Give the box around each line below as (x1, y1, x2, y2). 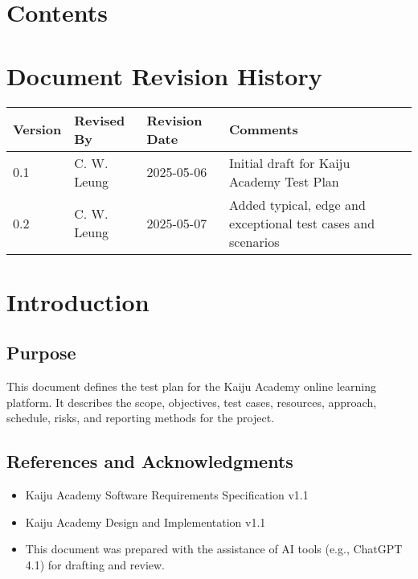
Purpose (6, 340, 76, 365)
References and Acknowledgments (6, 449, 293, 474)
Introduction (6, 285, 150, 318)
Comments (229, 120, 298, 138)
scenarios (229, 232, 280, 251)
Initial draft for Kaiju (229, 153, 350, 172)
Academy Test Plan (229, 171, 339, 191)
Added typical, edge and (229, 195, 366, 214)
